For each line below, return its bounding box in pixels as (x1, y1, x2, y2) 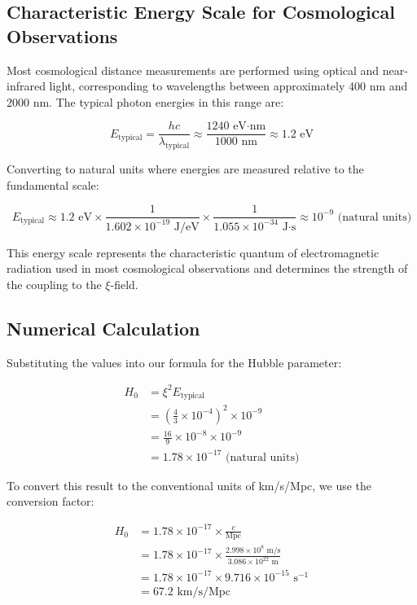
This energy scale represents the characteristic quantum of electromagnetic (7, 243, 380, 261)
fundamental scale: (7, 176, 99, 193)
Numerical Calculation (7, 316, 200, 340)
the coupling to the (7, 276, 102, 293)
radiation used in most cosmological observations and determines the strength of (7, 260, 408, 277)
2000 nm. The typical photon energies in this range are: (7, 93, 284, 110)
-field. (110, 276, 138, 293)
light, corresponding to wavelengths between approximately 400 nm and (49, 77, 408, 94)
